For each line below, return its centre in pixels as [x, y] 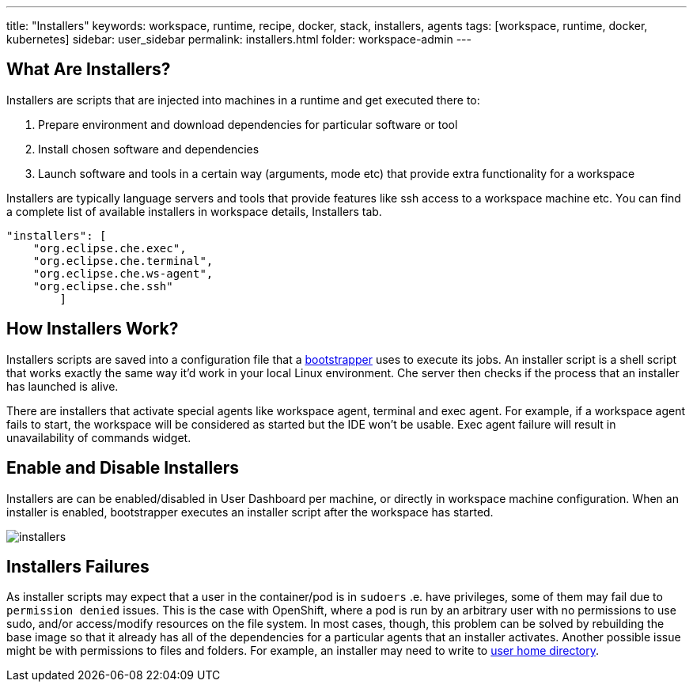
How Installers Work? [93, 329]
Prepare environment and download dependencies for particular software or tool [248, 124]
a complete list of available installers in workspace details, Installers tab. [194, 211]
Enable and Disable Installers [123, 468]
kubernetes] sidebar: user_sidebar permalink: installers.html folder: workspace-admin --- [239, 39]
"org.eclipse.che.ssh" [103, 286]
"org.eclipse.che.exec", [110, 248]
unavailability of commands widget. [99, 437]
